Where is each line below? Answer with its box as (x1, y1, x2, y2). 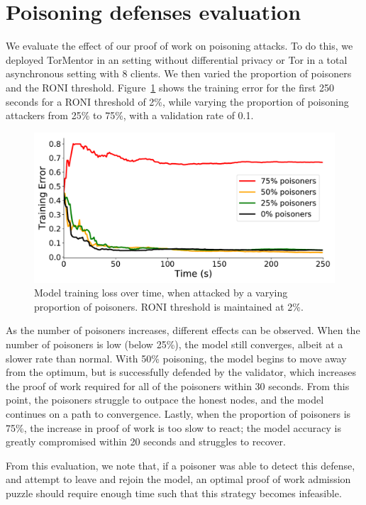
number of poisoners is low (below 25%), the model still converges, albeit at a (6, 337, 343, 352)
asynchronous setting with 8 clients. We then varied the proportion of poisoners (6, 66, 352, 81)
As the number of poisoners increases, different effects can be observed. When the (6, 323, 360, 338)
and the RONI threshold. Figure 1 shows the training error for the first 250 (6, 79, 335, 94)
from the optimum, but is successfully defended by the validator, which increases (6, 365, 357, 379)
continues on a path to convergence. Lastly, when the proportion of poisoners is (6, 406, 351, 421)
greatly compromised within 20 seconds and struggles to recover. (6, 434, 286, 449)
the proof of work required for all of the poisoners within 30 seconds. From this (6, 378, 350, 393)
